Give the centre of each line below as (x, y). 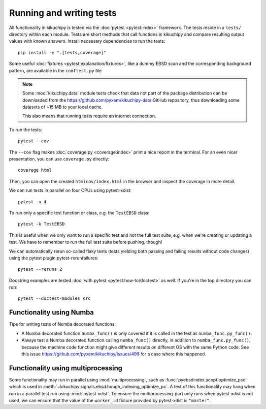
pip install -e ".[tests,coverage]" (62, 52)
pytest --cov (33, 141)
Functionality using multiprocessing (66, 368)
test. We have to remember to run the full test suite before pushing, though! (85, 242)
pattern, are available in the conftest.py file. (56, 70)
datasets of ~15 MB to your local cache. (63, 107)
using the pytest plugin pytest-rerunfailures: (54, 258)
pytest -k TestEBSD (41, 224)
